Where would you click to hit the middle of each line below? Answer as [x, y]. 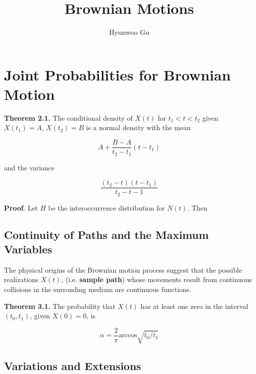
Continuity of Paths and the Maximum [106, 234]
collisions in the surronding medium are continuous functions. [98, 289]
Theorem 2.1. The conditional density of [68, 117]
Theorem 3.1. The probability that [60, 306]
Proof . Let [21, 207]
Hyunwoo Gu [129, 32]
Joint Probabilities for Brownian [118, 74]
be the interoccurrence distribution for [107, 207]
